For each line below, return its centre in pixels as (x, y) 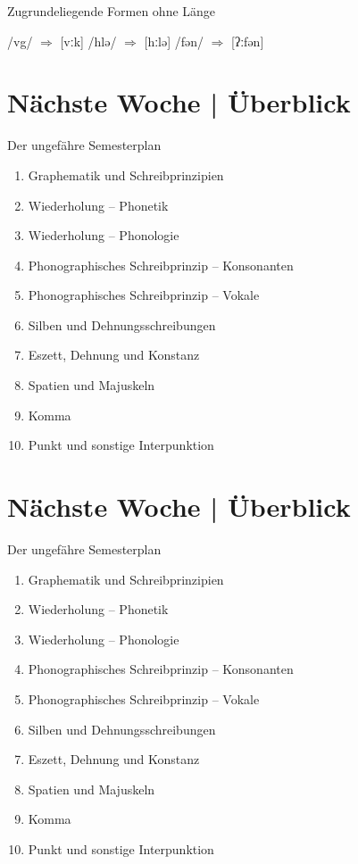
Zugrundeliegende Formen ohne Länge (112, 11)
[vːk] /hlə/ (88, 41)
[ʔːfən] (248, 41)
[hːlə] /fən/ (174, 41)
